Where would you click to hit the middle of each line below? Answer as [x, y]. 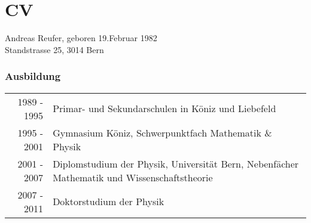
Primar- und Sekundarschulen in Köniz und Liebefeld [164, 109]
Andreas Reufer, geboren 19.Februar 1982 [81, 38]
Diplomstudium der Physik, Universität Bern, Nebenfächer [176, 163]
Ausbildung [33, 76]
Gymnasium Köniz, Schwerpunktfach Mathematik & [162, 132]
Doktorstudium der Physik [109, 202]
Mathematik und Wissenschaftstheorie [133, 177]
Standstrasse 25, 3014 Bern [54, 49]
